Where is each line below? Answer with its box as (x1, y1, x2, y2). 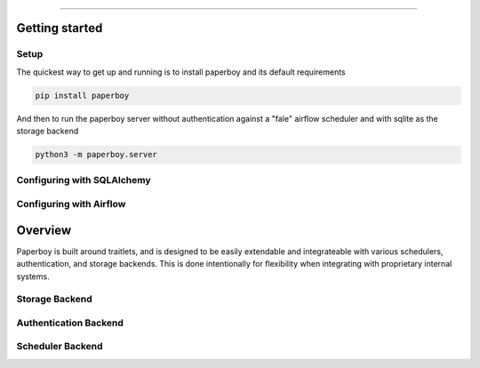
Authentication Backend (16, 316, 124, 329)
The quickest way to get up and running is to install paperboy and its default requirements (16, 67, 346, 77)
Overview (16, 222, 72, 237)
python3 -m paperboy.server (35, 149, 157, 160)
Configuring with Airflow (16, 198, 126, 211)
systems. (16, 271, 50, 282)
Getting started (16, 20, 103, 36)
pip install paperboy (35, 90, 130, 100)
